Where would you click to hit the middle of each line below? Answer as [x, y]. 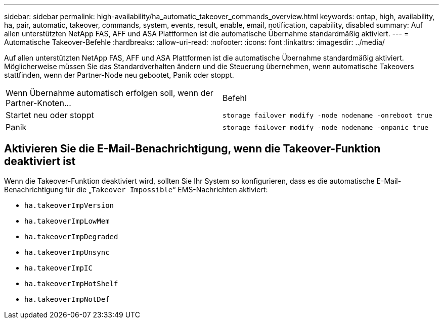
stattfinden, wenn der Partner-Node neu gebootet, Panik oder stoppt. [119, 75]
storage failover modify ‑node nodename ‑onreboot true [327, 115]
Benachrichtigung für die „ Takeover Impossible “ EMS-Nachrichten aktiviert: [136, 189]
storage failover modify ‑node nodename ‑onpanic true [325, 127]
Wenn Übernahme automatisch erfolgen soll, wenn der [109, 93]
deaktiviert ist [40, 161]
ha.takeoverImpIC [58, 268]
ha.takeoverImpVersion [69, 205]
